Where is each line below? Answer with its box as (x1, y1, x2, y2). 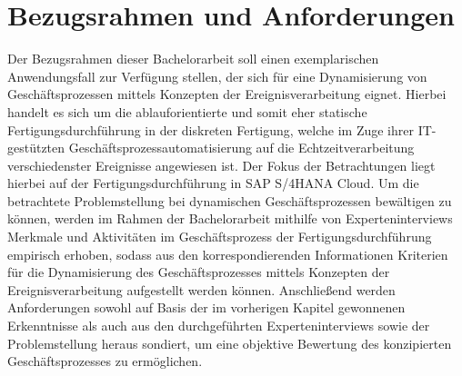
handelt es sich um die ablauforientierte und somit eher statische (7, 102, 367, 121)
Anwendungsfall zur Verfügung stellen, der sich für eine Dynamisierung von (7, 66, 427, 85)
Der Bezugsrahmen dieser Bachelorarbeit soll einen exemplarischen (7, 49, 379, 68)
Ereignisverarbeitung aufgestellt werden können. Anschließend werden (7, 280, 396, 299)
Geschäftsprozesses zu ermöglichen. (7, 351, 203, 371)
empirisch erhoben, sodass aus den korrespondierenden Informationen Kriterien (7, 244, 448, 263)
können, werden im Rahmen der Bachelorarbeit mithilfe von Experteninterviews (7, 209, 453, 228)
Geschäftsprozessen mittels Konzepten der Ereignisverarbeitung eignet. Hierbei (7, 84, 447, 104)
